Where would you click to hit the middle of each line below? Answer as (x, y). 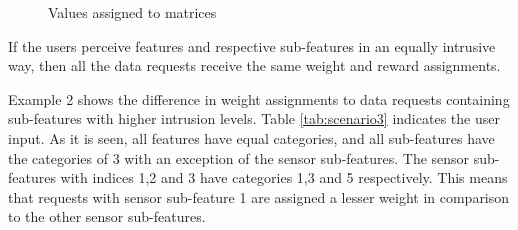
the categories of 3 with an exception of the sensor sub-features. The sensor (239, 157)
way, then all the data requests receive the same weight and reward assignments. (254, 65)
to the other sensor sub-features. (107, 216)
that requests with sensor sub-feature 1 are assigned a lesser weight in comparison (259, 196)
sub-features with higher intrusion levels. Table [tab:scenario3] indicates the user (254, 118)
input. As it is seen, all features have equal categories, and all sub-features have (251, 137)
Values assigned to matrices (132, 12)
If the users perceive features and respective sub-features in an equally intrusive (252, 45)
